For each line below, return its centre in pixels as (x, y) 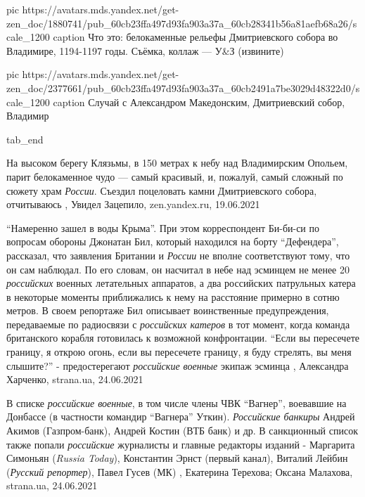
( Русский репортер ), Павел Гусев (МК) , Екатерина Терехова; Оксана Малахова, (180, 471)
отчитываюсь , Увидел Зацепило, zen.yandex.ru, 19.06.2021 (133, 204)
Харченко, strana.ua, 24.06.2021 (75, 379)
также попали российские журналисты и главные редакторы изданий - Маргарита (181, 444)
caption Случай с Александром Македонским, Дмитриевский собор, (199, 102)
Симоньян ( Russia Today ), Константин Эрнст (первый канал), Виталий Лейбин (177, 458)
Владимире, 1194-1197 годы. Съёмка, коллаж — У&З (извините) (145, 50)
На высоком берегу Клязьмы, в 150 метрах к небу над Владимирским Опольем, (177, 163)
